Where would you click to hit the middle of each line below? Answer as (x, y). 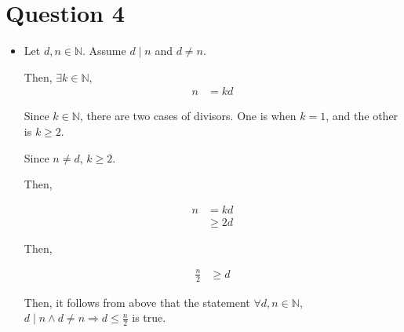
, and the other (362, 116)
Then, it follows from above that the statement (137, 302)
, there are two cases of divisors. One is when (188, 116)
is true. (149, 317)
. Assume (104, 51)
